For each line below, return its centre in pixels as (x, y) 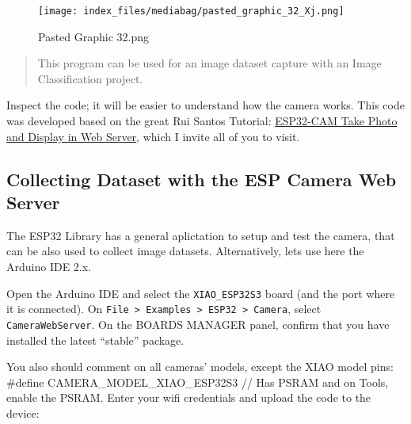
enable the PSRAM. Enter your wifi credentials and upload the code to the (189, 397)
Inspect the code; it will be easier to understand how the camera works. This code (205, 105)
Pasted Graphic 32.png (94, 36)
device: (23, 413)
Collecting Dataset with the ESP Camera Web (202, 179)
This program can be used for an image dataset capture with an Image (209, 63)
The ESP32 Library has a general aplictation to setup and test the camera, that (201, 235)
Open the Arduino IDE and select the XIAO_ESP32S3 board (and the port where (201, 293)
